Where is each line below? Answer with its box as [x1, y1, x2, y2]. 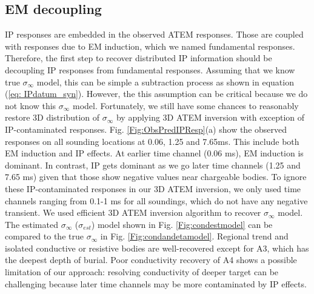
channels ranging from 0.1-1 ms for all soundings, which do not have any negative [5, 194, 308, 207]
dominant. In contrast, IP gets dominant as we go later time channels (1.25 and [5, 158, 301, 171]
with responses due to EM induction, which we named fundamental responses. [5, 39, 295, 52]
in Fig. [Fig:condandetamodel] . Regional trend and [100, 230, 289, 242]
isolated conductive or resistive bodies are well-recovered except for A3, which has [5, 241, 309, 254]
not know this [5, 99, 56, 112]
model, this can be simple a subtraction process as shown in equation [36, 75, 294, 88]
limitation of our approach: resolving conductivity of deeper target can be [5, 266, 279, 278]
